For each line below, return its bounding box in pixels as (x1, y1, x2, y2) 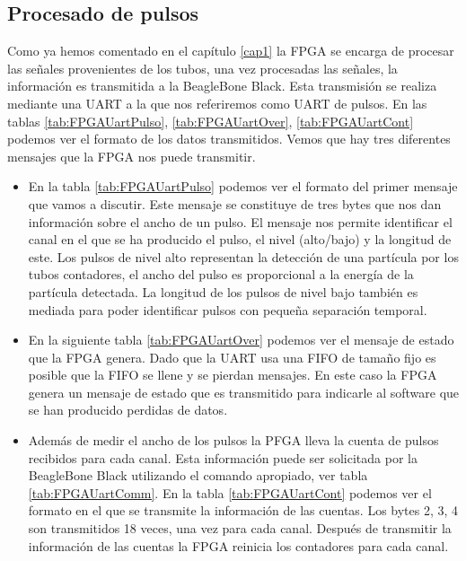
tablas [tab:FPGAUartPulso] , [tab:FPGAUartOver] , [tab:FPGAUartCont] (7, 111, 414, 130)
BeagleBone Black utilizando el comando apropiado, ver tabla (28, 466, 368, 485)
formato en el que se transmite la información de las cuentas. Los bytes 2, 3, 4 (28, 501, 459, 520)
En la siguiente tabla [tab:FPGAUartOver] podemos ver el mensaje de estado (28, 330, 454, 349)
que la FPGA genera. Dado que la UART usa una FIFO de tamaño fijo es (28, 347, 436, 366)
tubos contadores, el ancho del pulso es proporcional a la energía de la (28, 265, 414, 284)
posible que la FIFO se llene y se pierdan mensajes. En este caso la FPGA (28, 365, 437, 384)
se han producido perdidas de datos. (28, 400, 228, 419)
